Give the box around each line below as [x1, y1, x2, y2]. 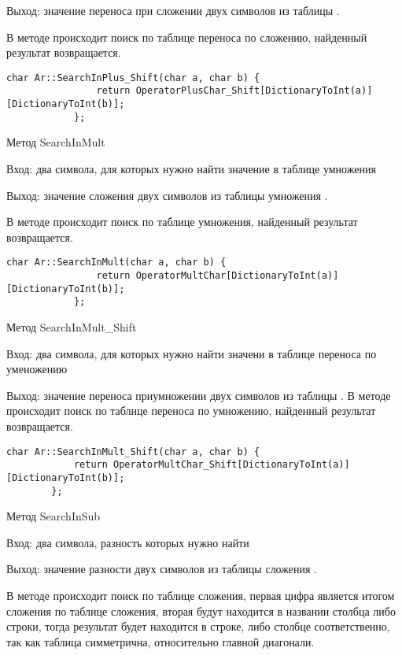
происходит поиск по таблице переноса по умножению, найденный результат [6, 402, 376, 419]
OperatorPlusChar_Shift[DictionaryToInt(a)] [135, 85, 373, 97]
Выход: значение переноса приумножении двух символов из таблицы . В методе [6, 387, 391, 403]
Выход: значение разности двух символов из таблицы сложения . [6, 561, 317, 577]
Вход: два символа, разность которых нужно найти [6, 534, 249, 550]
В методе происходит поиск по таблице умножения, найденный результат [6, 213, 358, 230]
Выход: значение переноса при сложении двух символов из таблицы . [6, 2, 340, 18]
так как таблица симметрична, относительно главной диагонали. [6, 633, 315, 649]
